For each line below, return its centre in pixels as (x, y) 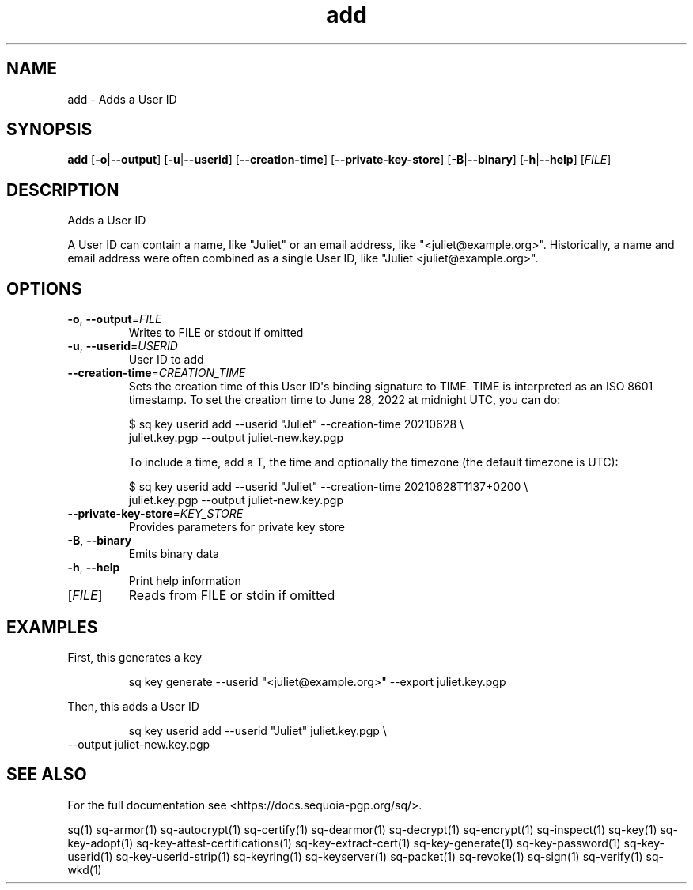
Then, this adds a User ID (133, 706)
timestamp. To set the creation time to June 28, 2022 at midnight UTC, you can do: (345, 400)
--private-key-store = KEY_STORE (155, 514)
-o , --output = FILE (115, 319)
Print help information (185, 581)
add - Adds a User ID (122, 99)
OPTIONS (44, 288)
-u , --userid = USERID (123, 346)
